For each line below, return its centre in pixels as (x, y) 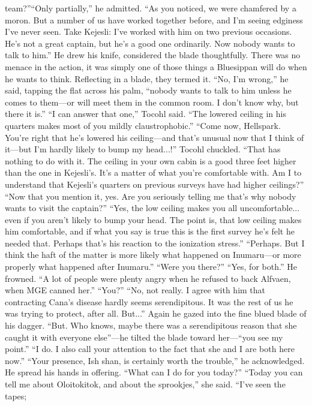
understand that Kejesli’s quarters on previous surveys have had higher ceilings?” (154, 184)
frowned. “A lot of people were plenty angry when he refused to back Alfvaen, (148, 278)
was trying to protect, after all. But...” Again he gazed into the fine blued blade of (156, 313)
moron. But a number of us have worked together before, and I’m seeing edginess (154, 19)
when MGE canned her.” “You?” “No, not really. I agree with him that (135, 290)
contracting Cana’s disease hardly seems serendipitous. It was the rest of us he (149, 301)
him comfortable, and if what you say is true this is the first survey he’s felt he (150, 231)
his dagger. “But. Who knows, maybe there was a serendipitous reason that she (151, 325)
